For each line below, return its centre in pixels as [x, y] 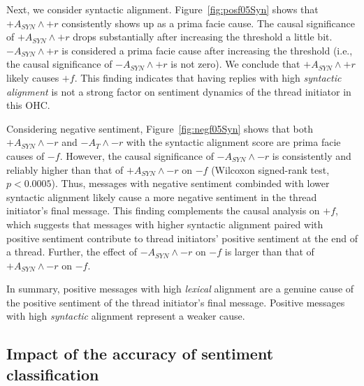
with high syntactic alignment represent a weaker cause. [126, 316]
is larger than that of [269, 252]
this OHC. [28, 105]
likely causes [33, 77]
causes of [26, 155]
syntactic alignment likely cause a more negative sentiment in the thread [162, 196]
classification [53, 374]
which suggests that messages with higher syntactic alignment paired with [165, 224]
